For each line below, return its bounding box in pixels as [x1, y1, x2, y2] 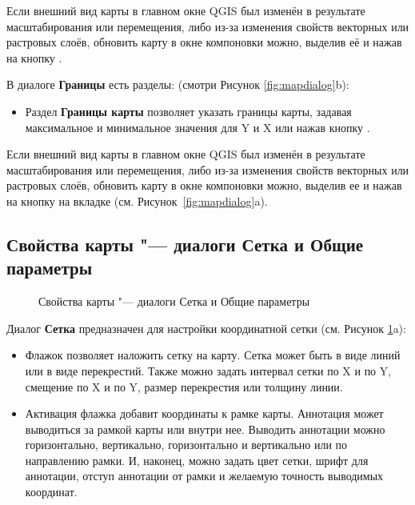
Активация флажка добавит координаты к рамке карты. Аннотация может [25, 405, 384, 422]
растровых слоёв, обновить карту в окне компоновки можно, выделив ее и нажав [6, 177, 402, 194]
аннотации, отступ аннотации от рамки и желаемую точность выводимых [25, 467, 384, 484]
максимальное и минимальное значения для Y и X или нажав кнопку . [25, 118, 370, 135]
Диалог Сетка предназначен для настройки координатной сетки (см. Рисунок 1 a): [6, 319, 406, 336]
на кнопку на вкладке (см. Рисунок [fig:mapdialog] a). [6, 192, 268, 209]
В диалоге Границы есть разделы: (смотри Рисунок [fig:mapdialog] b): [6, 76, 349, 93]
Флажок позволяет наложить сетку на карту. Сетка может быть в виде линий [25, 347, 401, 363]
